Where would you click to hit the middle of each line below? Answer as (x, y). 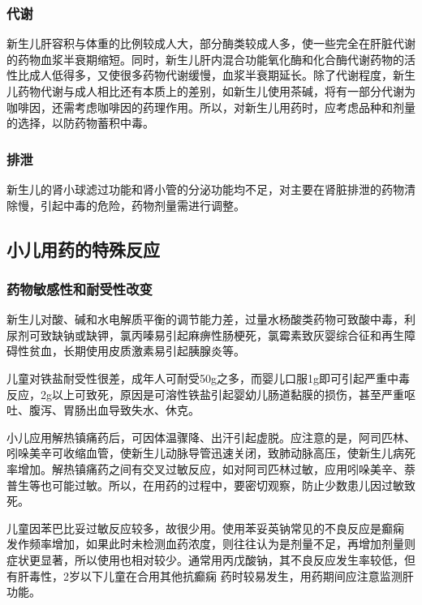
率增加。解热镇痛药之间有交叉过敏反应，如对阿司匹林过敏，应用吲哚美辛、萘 (211, 468)
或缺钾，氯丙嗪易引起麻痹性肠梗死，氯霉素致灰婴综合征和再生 (239, 335)
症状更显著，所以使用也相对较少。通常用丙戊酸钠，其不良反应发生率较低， (205, 559)
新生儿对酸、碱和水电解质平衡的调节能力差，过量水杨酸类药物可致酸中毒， (205, 319)
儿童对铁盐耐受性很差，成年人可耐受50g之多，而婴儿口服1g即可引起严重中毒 (208, 378)
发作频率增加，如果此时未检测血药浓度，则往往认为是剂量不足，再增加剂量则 (211, 544)
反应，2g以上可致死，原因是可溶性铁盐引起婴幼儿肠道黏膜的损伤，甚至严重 (205, 394)
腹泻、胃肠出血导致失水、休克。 (114, 410)
